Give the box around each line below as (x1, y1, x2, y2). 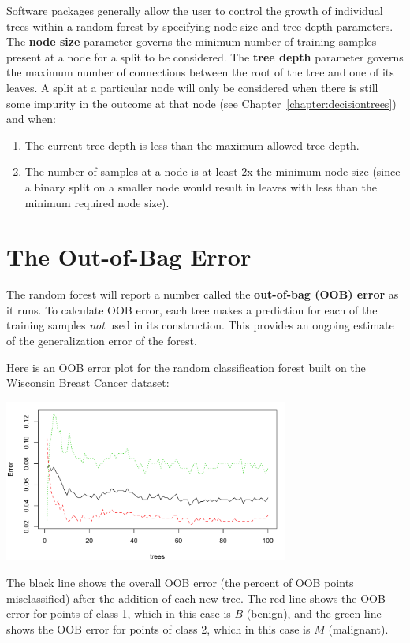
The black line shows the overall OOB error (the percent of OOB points (6, 574, 354, 590)
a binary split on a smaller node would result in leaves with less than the (24, 178, 378, 195)
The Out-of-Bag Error (6, 240, 252, 273)
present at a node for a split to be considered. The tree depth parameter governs (6, 48, 404, 65)
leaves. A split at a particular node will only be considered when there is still (6, 79, 378, 95)
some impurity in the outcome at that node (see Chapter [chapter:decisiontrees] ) (6, 95, 397, 111)
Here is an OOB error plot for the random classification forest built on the (6, 359, 366, 375)
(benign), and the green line (246, 605, 382, 622)
